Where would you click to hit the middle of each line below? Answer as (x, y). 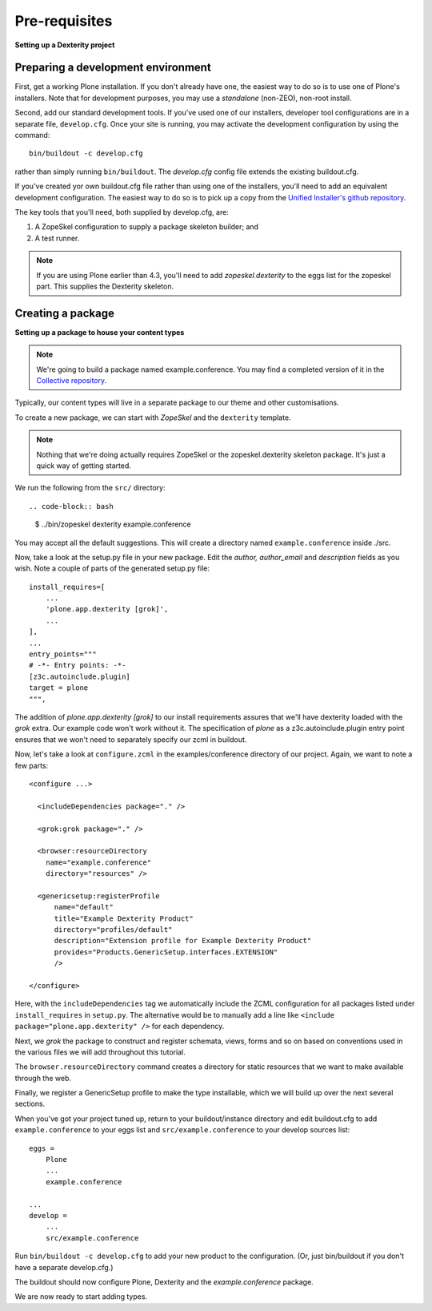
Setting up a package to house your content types (100, 332)
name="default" (84, 907)
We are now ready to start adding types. (81, 1297)
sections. (30, 1104)
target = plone (59, 688)
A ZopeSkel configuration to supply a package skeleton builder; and (147, 227)
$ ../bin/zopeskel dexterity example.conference (113, 524)
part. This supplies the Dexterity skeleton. (105, 286)
